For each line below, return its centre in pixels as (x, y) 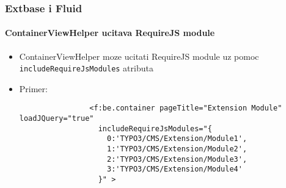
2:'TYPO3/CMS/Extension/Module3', (177, 159)
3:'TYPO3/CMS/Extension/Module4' (174, 169)
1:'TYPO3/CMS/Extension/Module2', (177, 149)
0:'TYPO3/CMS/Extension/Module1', (177, 139)
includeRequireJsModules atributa (86, 68)
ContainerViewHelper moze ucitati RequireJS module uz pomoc (139, 56)
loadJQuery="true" (57, 119)
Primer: (33, 88)
